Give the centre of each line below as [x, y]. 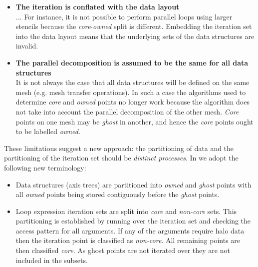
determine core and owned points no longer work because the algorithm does [132, 102]
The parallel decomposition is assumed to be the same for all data [132, 62]
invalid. [27, 46]
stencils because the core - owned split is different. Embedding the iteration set [134, 26]
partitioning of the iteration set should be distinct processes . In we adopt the [121, 158]
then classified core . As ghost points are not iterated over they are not [123, 250]
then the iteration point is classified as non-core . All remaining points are [128, 240]
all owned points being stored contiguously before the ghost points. [118, 194]
